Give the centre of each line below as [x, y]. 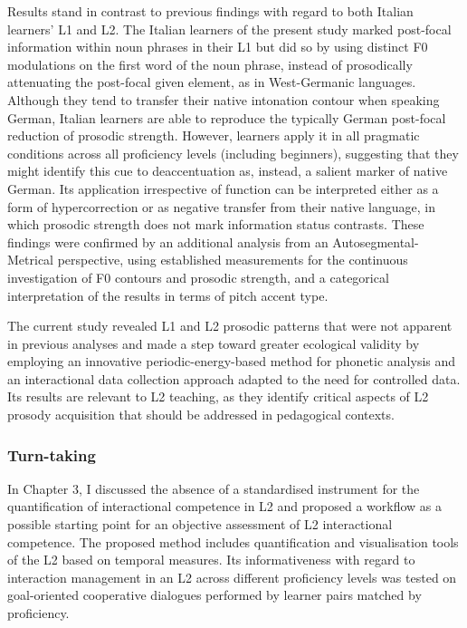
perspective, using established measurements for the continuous [233, 260]
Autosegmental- [376, 242]
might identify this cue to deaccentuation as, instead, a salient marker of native [228, 171]
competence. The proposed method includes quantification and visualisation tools [233, 541]
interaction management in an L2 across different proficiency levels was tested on [232, 577]
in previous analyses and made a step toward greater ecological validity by [214, 343]
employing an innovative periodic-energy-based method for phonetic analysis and [232, 361]
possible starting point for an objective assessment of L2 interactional [200, 524]
